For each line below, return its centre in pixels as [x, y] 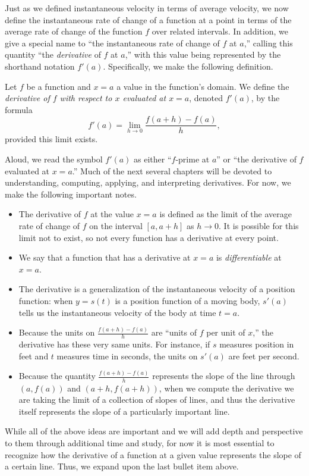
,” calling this [268, 43]
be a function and [59, 86]
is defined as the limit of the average [226, 214]
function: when [46, 300]
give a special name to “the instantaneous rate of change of [112, 43]
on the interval [116, 225]
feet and [34, 356]
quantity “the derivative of [53, 54]
